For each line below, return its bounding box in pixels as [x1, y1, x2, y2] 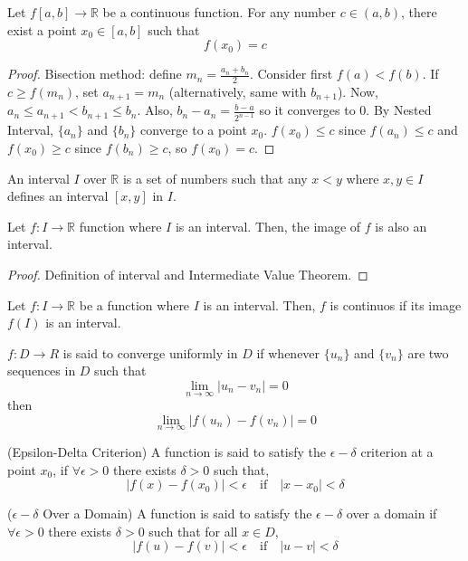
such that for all [148, 521, 238, 540]
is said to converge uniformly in [62, 343, 238, 362]
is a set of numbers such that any [122, 168, 308, 187]
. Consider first [249, 64, 333, 83]
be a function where [79, 295, 190, 314]
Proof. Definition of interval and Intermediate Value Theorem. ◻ [7, 264, 368, 283]
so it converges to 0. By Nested [259, 100, 432, 119]
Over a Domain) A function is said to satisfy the [43, 504, 312, 523]
